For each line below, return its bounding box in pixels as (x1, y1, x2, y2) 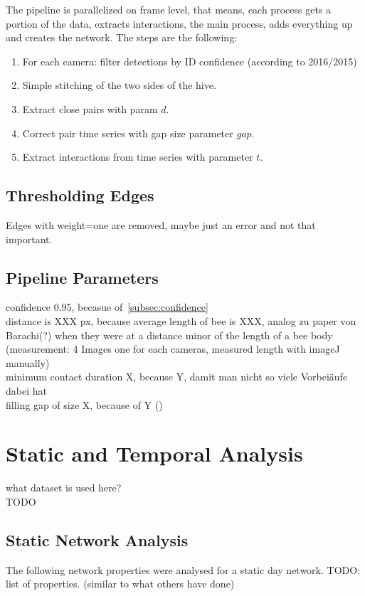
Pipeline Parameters (6, 266, 159, 288)
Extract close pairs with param (22, 101, 158, 116)
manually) (6, 355, 50, 370)
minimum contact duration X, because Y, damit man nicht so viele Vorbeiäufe (6, 369, 348, 384)
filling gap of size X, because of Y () (6, 397, 163, 412)
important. (6, 231, 53, 246)
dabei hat (6, 383, 47, 398)
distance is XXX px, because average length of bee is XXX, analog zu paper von (6, 313, 356, 328)
